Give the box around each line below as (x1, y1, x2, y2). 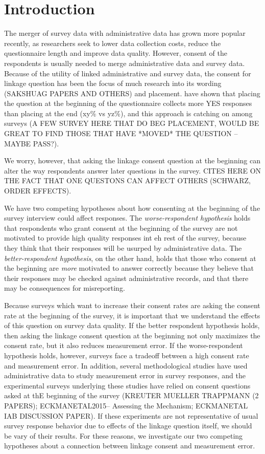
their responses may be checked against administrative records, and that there (4, 272, 249, 283)
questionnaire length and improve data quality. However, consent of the (4, 48, 228, 58)
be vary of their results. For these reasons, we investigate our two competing (4, 430, 243, 441)
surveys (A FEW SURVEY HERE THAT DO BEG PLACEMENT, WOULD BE (4, 118, 259, 128)
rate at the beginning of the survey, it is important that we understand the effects (4, 310, 260, 320)
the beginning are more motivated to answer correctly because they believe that (4, 263, 254, 273)
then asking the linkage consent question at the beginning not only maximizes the (4, 330, 260, 340)
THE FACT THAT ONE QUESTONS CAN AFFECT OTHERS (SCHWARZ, (4, 175, 251, 186)
